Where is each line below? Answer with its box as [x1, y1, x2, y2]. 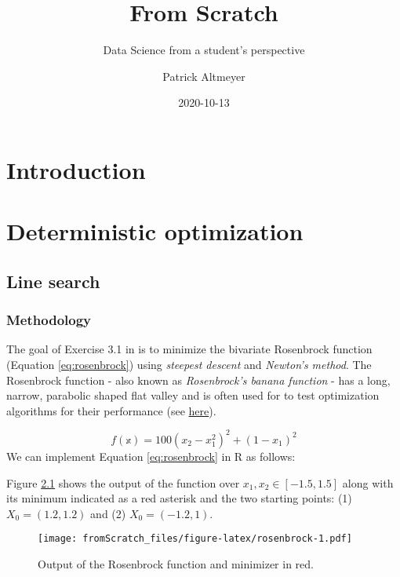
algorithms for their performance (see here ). [6, 402, 216, 418]
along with [342, 474, 394, 491]
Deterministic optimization [6, 215, 304, 247]
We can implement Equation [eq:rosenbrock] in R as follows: [6, 447, 296, 464]
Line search [6, 268, 100, 293]
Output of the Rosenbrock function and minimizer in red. [38, 555, 314, 572]
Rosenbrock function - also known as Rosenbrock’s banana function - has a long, [6, 371, 391, 388]
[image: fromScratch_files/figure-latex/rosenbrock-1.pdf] [38, 533, 352, 545]
